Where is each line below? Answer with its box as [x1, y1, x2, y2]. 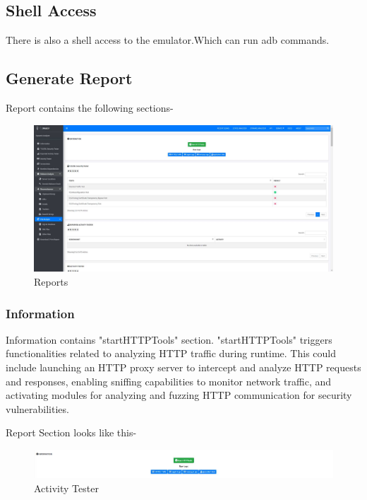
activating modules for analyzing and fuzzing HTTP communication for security [6, 388, 352, 402]
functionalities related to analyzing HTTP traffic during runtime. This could [6, 346, 336, 361]
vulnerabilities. [6, 401, 69, 416]
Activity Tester [34, 480, 99, 495]
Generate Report [6, 67, 133, 89]
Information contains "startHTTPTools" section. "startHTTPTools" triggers [6, 332, 332, 347]
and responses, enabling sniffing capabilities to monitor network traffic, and [6, 373, 332, 388]
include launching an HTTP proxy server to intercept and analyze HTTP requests [6, 360, 361, 375]
